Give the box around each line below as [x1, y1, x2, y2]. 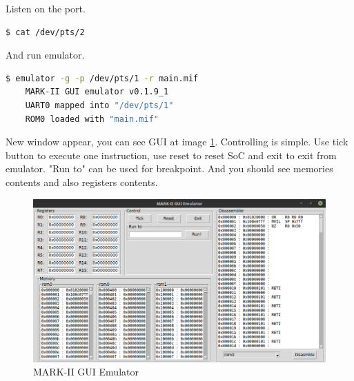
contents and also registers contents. [6, 174, 158, 189]
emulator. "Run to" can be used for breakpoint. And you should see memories [6, 161, 333, 176]
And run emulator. [6, 48, 85, 62]
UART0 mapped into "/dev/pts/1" [25, 100, 174, 110]
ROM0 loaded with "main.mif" [25, 114, 159, 124]
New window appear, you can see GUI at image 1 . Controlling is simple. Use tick [6, 134, 348, 149]
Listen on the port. [6, 1, 86, 15]
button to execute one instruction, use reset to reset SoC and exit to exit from [6, 147, 337, 162]
